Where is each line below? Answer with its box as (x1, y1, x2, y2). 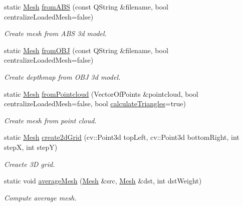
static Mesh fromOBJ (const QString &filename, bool (4, 45, 168, 55)
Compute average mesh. (4, 192, 77, 202)
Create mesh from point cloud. (4, 115, 97, 125)
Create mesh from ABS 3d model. (4, 28, 107, 39)
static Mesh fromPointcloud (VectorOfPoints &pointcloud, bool (4, 88, 198, 99)
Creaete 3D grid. (4, 158, 55, 169)
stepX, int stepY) (4, 141, 58, 152)
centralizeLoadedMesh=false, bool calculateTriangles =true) (4, 98, 186, 109)
